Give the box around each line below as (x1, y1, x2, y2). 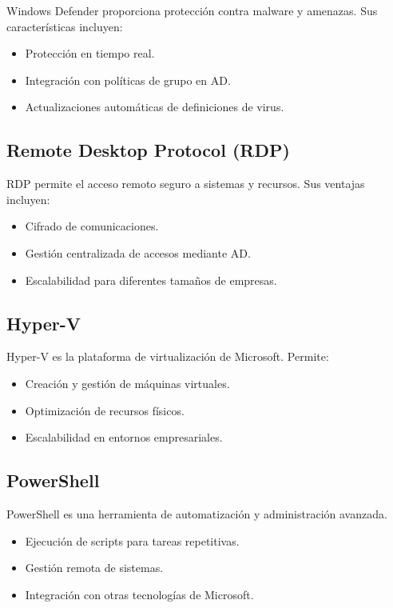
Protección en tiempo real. (25, 45, 155, 62)
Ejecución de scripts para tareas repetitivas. (25, 532, 240, 549)
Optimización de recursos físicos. (25, 402, 185, 418)
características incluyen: (6, 18, 123, 34)
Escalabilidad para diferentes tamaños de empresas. (25, 271, 277, 288)
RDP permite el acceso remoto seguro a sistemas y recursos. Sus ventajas (6, 175, 365, 192)
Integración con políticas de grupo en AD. (25, 71, 231, 88)
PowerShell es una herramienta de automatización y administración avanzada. (6, 505, 387, 522)
